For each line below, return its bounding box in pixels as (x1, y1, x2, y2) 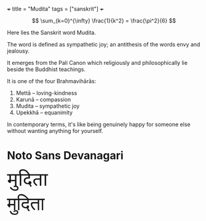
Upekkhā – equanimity (15, 109, 73, 116)
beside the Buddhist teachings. (7, 66, 85, 73)
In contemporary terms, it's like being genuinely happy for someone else (7, 121, 191, 128)
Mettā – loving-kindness (15, 89, 77, 97)
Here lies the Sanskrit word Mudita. (7, 29, 97, 36)
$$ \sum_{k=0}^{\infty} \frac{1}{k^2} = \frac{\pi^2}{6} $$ (31, 17, 176, 24)
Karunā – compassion (15, 96, 71, 103)
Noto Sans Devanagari (7, 149, 124, 163)
